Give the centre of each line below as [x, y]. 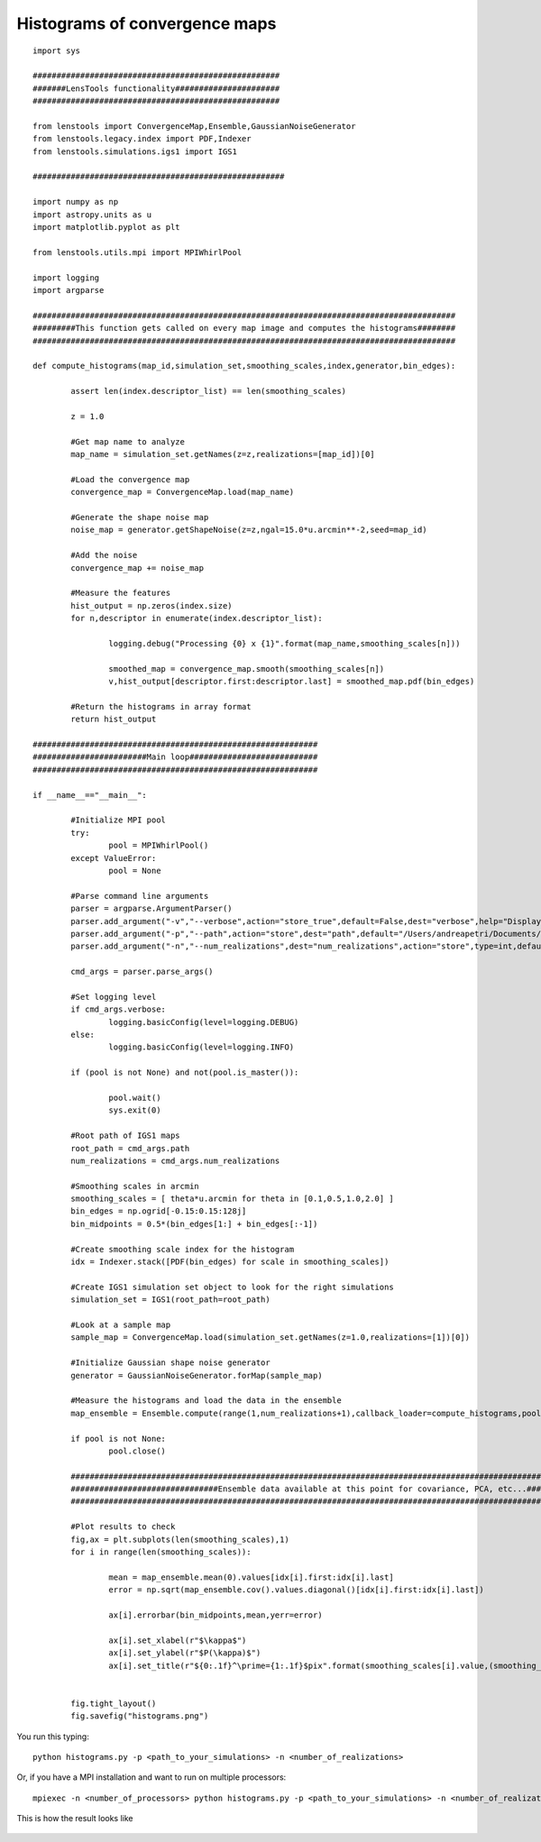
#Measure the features [121, 593]
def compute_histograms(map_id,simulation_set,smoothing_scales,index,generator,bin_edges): [244, 366]
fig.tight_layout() [114, 1703]
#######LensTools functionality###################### [156, 88]
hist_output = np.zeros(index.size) [152, 605]
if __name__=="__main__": [90, 795]
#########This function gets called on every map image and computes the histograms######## [244, 328]
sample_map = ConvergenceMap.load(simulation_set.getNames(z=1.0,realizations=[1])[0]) [270, 1338]
